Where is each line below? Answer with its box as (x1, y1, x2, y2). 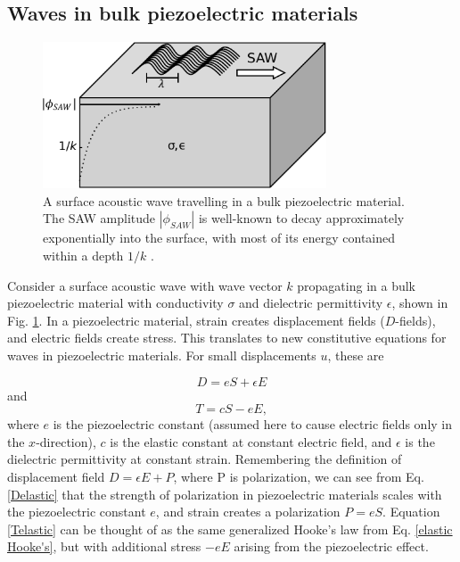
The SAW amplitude (43, 209, 156, 227)
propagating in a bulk (297, 276, 415, 294)
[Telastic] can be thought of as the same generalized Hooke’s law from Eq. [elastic (7, 519, 453, 538)
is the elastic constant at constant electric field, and (110, 432, 392, 450)
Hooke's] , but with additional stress (7, 537, 201, 556)
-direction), (36, 432, 96, 450)
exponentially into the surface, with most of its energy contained (43, 228, 396, 247)
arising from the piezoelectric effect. (234, 537, 429, 556)
